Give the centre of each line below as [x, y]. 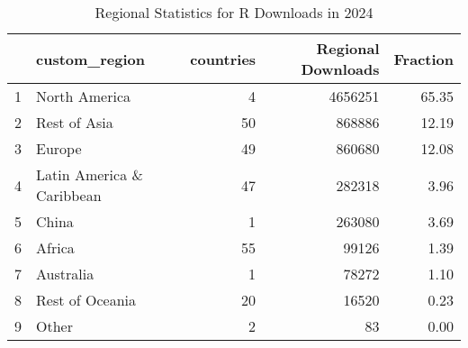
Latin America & [90, 174]
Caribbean [69, 195]
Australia [65, 274]
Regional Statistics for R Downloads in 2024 [234, 12]
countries [223, 59]
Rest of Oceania [86, 300]
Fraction [423, 59]
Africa [55, 247]
